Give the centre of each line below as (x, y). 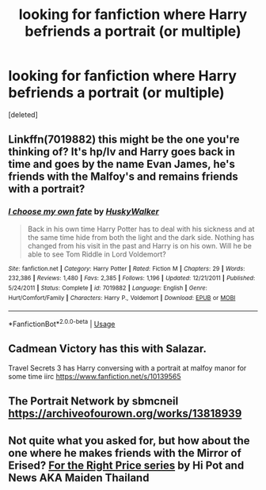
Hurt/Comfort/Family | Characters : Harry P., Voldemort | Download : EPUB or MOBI (122, 298)
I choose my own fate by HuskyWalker (84, 211)
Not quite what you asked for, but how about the (129, 441)
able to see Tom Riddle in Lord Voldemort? (97, 254)
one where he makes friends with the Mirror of (125, 453)
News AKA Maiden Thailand (79, 478)
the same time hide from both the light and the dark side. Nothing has (141, 237)
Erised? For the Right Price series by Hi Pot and (126, 465)
